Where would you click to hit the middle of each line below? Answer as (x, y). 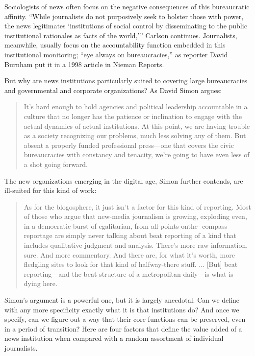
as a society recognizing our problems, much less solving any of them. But (135, 135)
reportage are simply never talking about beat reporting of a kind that (130, 235)
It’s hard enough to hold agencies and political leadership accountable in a (136, 107)
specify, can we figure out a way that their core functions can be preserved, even (125, 319)
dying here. (40, 283)
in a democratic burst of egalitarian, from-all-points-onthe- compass (126, 225)
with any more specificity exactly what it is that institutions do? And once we (122, 309)
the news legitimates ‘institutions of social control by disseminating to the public (126, 26)
